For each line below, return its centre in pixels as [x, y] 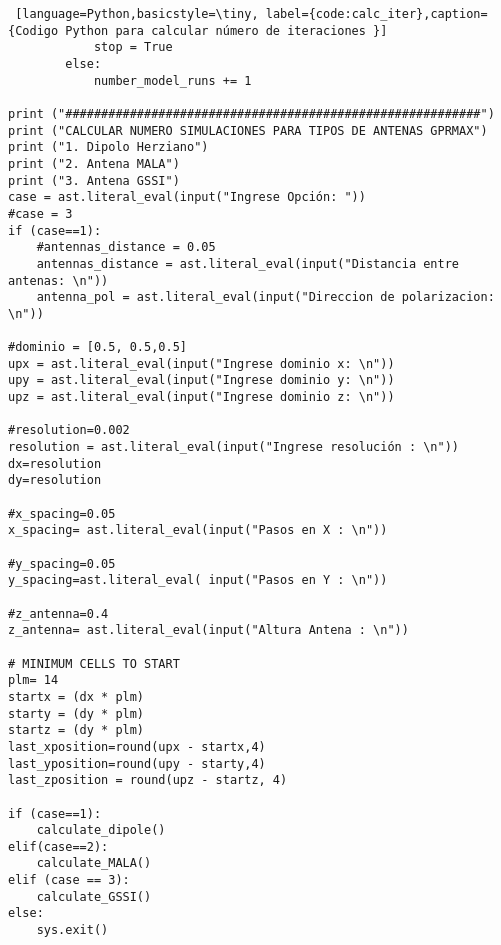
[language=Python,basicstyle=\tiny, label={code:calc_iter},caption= [251, 14]
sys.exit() [72, 930]
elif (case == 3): [69, 880]
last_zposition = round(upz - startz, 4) [148, 780]
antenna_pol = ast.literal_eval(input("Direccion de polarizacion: [265, 297]
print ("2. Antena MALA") [94, 163]
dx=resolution [55, 463]
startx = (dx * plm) [76, 696]
